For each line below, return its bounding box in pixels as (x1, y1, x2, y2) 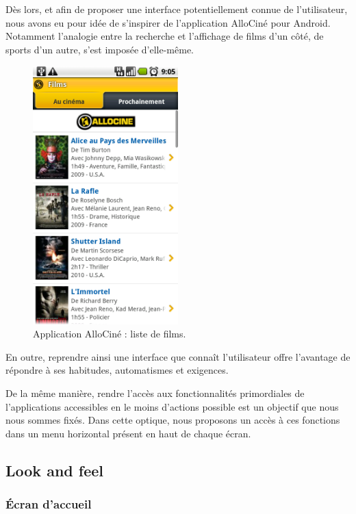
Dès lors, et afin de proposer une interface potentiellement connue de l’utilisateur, (5, 2, 348, 16)
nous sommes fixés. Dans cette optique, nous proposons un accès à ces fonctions (5, 413, 340, 427)
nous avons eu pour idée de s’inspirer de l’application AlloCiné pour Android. (5, 15, 331, 29)
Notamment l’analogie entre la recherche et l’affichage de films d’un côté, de (5, 29, 324, 43)
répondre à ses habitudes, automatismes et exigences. (5, 363, 229, 377)
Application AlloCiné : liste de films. (33, 326, 186, 341)
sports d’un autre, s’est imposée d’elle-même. (5, 42, 194, 56)
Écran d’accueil (5, 496, 92, 512)
